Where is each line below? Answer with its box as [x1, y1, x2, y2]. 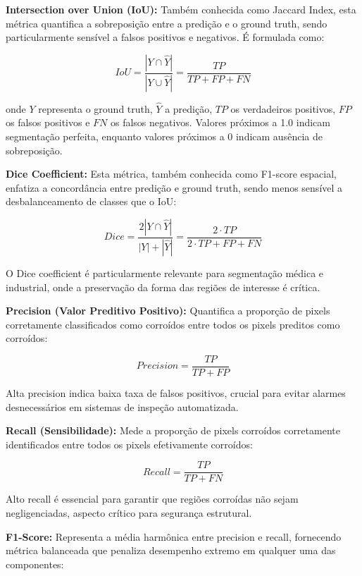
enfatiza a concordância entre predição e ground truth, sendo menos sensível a [6, 180, 343, 195]
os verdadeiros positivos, [230, 101, 336, 116]
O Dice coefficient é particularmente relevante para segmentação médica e [6, 265, 324, 280]
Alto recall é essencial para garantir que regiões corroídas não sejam [6, 491, 299, 506]
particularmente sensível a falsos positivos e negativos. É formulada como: [6, 30, 325, 44]
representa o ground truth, [38, 101, 153, 116]
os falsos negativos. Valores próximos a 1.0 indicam [110, 115, 330, 130]
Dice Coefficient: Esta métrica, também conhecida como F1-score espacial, [6, 166, 337, 181]
